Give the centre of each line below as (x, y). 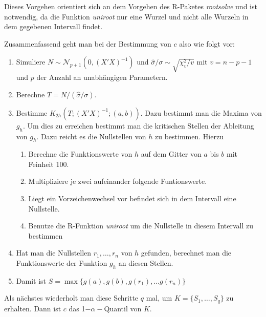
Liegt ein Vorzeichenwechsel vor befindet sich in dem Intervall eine (132, 198)
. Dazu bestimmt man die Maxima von (201, 112)
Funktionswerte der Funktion (62, 263)
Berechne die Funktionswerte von (80, 154)
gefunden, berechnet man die (186, 253)
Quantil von (123, 308)
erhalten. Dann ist (33, 308)
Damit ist (31, 280)
